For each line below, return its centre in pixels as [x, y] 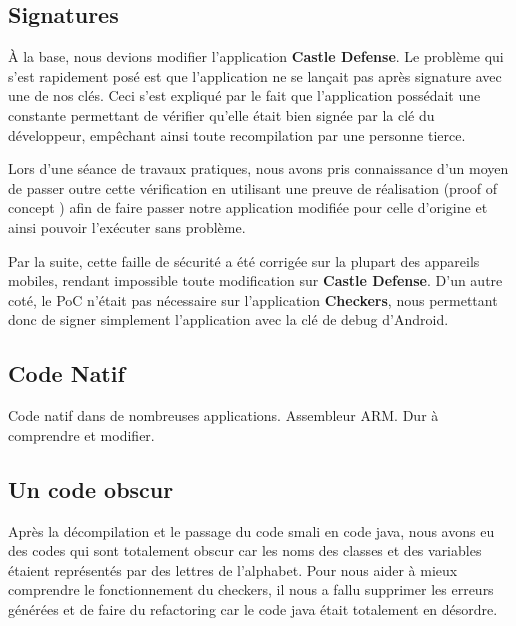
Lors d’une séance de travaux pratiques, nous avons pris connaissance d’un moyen [258, 168]
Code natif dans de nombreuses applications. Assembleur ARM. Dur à [223, 415]
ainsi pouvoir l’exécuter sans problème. [127, 226]
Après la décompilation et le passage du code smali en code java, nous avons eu [251, 530]
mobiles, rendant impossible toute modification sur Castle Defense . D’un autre [255, 280]
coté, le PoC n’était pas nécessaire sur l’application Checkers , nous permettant [253, 299]
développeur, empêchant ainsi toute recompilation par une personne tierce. [237, 134]
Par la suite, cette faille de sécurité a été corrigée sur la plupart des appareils [244, 260]
